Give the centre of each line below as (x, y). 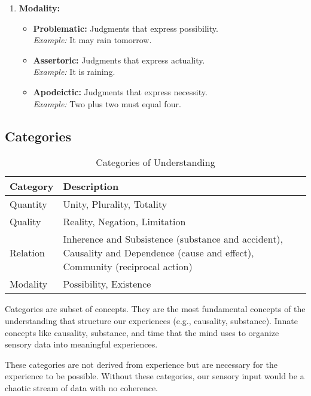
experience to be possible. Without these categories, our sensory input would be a (155, 376)
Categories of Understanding (155, 162)
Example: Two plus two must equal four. (107, 103)
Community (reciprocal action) (128, 267)
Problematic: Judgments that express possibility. (126, 28)
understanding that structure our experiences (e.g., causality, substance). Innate (151, 320)
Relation (27, 253)
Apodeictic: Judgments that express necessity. (120, 91)
